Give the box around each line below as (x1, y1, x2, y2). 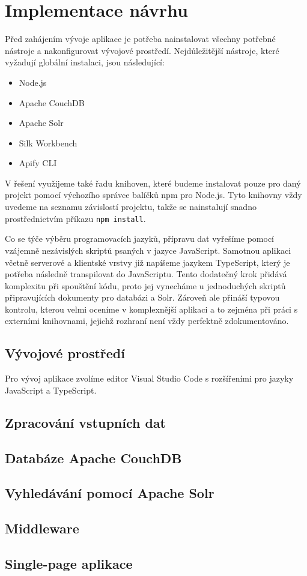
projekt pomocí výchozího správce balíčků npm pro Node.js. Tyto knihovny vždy (5, 188, 302, 201)
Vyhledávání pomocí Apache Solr (5, 484, 214, 502)
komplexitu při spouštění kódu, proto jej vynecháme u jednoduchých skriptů (5, 279, 286, 292)
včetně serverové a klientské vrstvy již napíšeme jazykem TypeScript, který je (5, 256, 290, 268)
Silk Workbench (19, 136, 78, 149)
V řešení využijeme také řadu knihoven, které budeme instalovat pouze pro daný (5, 176, 301, 189)
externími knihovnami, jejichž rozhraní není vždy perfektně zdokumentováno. (5, 314, 289, 327)
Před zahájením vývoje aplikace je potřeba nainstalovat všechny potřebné (5, 32, 276, 45)
